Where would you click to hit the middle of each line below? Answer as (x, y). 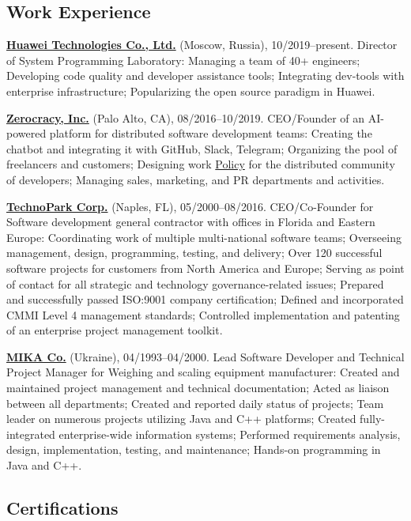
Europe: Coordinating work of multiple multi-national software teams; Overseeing (204, 237)
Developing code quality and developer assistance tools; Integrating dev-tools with (205, 76)
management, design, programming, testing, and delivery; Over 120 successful (194, 253)
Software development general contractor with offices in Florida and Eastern (191, 222)
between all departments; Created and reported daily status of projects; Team (195, 403)
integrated (31, 434)
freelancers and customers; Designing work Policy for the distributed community (201, 164)
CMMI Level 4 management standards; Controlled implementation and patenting (203, 314)
